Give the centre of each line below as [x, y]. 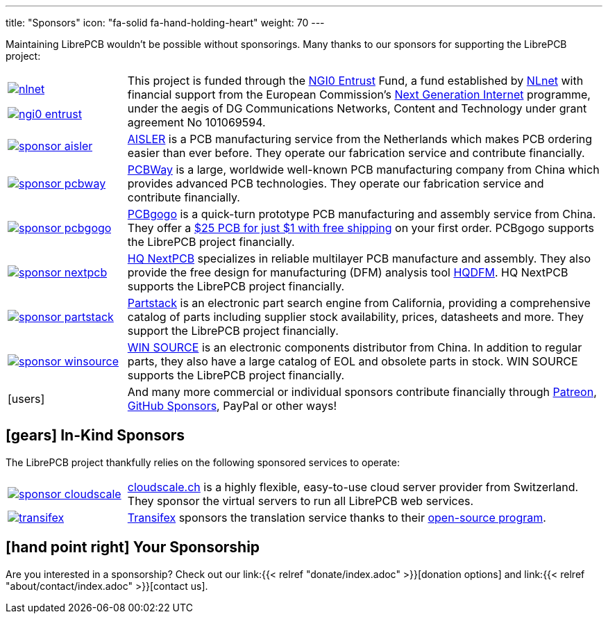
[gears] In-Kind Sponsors [95, 436]
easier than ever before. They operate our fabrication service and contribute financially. [356, 153]
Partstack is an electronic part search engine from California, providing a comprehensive [359, 303]
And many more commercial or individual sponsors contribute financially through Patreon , [362, 392]
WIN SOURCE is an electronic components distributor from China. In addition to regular [355, 347]
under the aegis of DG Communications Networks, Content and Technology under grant [357, 108]
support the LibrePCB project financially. [233, 331]
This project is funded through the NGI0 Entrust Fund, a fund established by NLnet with [355, 81]
